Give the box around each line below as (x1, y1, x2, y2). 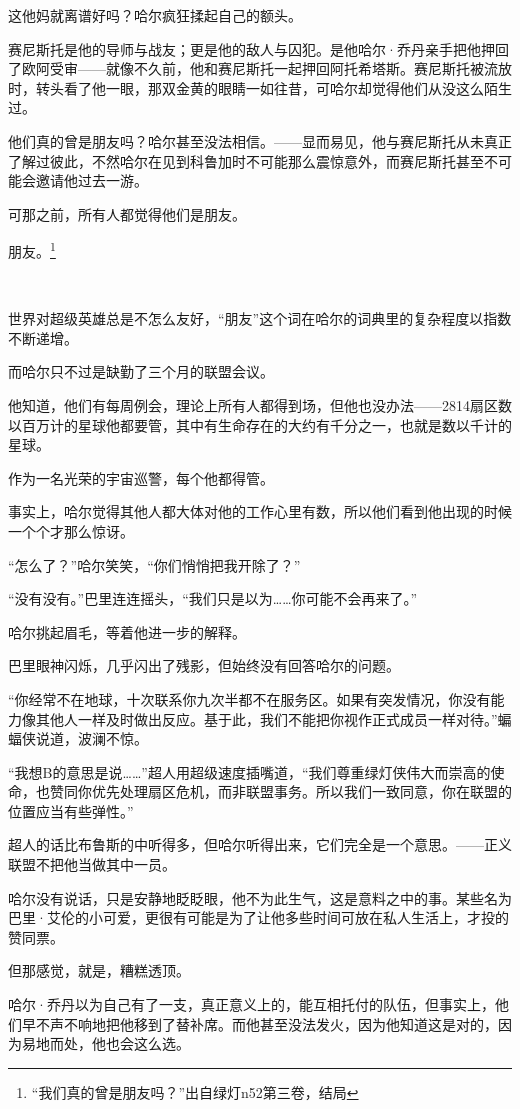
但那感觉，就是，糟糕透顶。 (8, 960, 190, 981)
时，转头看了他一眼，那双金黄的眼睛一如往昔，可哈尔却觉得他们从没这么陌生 (8, 77, 512, 98)
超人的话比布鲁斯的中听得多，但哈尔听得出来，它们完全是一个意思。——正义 (8, 834, 512, 855)
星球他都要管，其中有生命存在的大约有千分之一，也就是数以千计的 (77, 414, 512, 435)
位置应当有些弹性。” (8, 800, 134, 821)
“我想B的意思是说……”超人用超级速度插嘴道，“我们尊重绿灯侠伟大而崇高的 (8, 761, 491, 782)
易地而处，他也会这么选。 (21, 1033, 190, 1054)
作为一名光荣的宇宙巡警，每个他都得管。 (8, 467, 274, 488)
